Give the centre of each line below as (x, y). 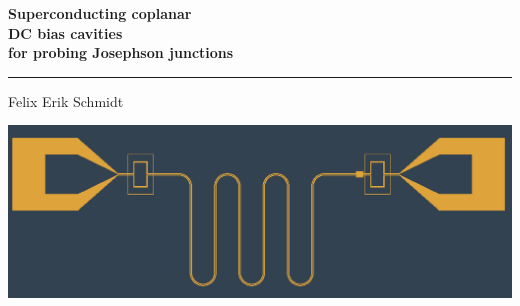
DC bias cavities (65, 32)
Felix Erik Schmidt (66, 100)
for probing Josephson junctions (121, 52)
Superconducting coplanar (100, 13)
